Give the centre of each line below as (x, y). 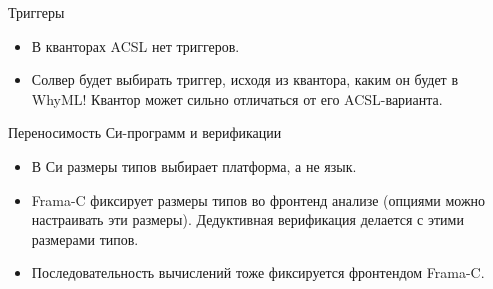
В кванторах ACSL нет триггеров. (135, 45)
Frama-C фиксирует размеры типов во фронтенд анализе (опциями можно (258, 199)
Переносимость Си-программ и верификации (145, 132)
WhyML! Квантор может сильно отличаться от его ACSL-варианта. (237, 98)
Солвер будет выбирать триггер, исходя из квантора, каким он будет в (245, 79)
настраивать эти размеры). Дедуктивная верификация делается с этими (247, 219)
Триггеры (36, 12)
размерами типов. (85, 238)
